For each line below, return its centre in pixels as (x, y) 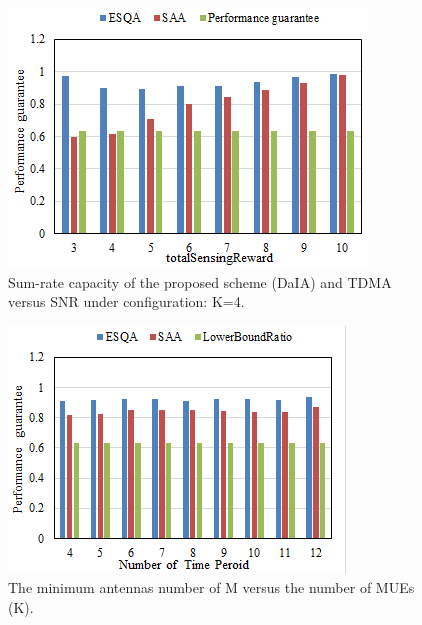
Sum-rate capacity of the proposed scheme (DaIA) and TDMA (200, 281)
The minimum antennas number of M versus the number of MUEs (211, 587)
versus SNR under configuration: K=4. (126, 301)
